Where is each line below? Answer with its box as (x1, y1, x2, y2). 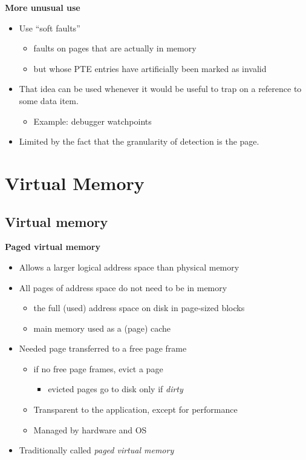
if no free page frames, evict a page (33, 362, 163, 375)
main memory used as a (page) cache (33, 321, 171, 334)
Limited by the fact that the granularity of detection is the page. (19, 135, 259, 148)
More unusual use (5, 1, 80, 13)
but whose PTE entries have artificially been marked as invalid (33, 62, 267, 74)
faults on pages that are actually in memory (33, 42, 197, 54)
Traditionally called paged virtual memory (19, 444, 174, 456)
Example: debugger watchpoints (33, 114, 152, 127)
